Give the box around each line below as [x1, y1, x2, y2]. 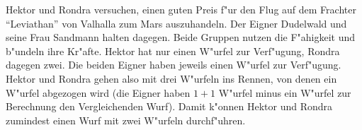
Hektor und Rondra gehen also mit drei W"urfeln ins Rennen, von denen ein [6, 71, 337, 85]
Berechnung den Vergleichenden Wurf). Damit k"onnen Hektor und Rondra [6, 99, 333, 114]
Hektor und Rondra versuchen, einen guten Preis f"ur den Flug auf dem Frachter [6, 2, 356, 16]
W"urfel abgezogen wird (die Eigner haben [6, 85, 191, 100]
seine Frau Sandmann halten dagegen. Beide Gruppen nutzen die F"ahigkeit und [6, 30, 356, 45]
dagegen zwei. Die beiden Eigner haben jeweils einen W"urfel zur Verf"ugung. [6, 57, 341, 72]
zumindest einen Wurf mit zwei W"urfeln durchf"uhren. [6, 112, 246, 127]
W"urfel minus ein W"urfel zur [218, 85, 351, 100]
